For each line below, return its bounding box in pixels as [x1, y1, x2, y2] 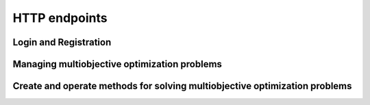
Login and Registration [12, 36, 112, 48]
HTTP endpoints [12, 10, 108, 25]
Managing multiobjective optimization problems [12, 58, 223, 70]
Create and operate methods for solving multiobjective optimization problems [12, 80, 352, 92]
